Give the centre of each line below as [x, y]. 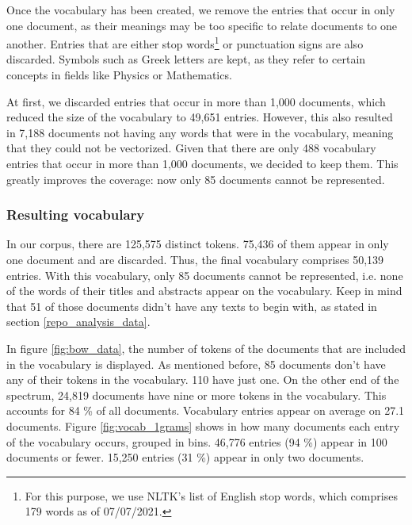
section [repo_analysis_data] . [78, 322]
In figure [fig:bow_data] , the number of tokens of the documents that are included [206, 348]
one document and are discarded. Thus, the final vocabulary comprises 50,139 [195, 259]
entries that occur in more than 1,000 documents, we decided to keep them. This [202, 163]
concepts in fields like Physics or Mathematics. [119, 75]
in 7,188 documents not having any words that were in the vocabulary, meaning [200, 132]
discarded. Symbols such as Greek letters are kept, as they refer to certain [186, 59]
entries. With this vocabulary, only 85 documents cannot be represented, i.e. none [205, 275]
